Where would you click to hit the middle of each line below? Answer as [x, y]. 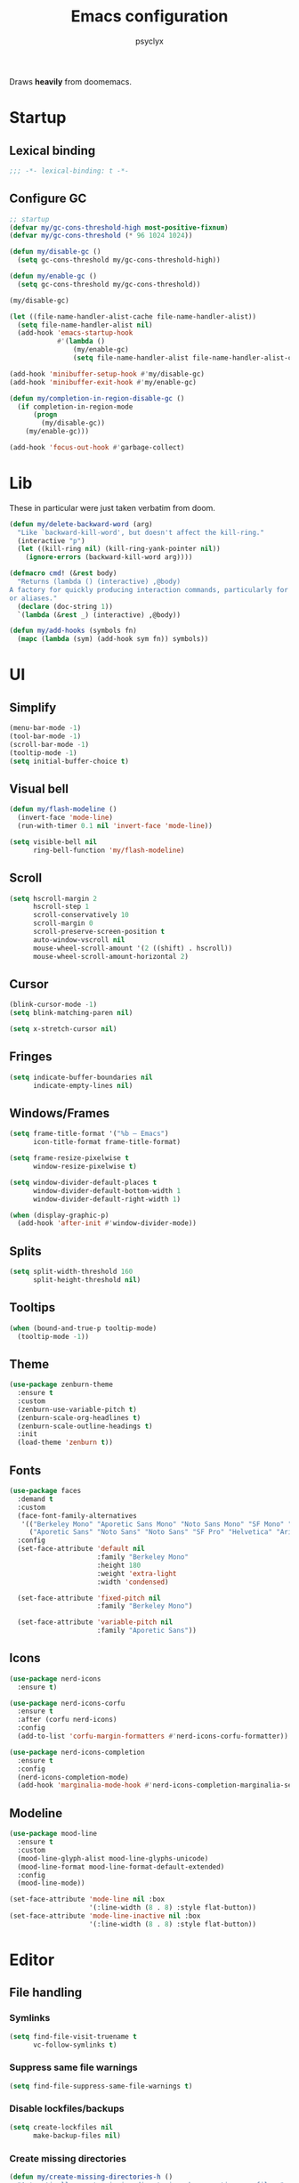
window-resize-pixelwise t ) [85, 1166]
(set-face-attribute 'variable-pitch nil [95, 1622]
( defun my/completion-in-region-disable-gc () [97, 398]
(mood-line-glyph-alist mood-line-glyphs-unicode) [113, 1858]
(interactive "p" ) [52, 540]
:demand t [35, 1499]
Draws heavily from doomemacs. [70, 81]
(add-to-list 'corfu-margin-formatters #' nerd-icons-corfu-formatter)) [153, 1737]
